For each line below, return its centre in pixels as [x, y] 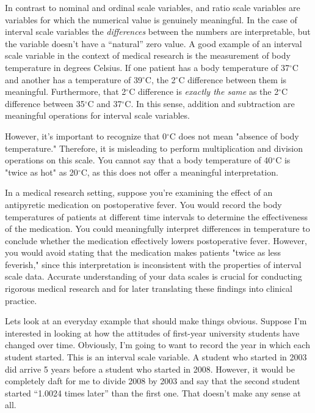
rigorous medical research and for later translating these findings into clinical [149, 288]
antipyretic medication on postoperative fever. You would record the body [143, 204]
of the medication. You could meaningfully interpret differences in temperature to [157, 229]
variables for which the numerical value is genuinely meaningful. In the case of [151, 19]
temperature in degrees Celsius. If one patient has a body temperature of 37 [147, 67]
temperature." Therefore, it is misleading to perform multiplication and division [154, 148]
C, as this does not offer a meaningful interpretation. [179, 172]
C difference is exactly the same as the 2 [204, 91]
